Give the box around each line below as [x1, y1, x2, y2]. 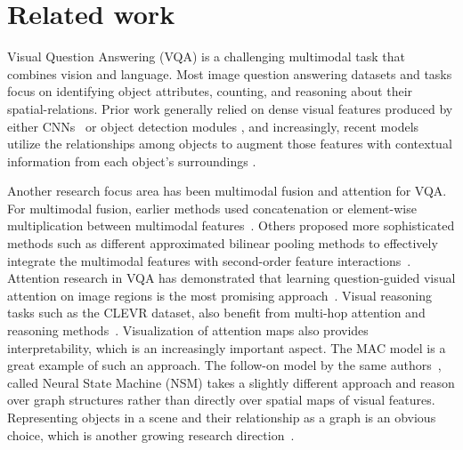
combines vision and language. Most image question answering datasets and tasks [7, 64, 452, 83]
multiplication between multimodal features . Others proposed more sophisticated [7, 216, 455, 235]
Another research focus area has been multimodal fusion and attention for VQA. [7, 181, 447, 200]
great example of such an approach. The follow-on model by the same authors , [7, 356, 442, 374]
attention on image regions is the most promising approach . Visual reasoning [7, 285, 433, 304]
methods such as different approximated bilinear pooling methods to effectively [7, 234, 438, 253]
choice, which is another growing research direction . [7, 425, 295, 444]
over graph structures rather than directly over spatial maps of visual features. [7, 390, 435, 409]
